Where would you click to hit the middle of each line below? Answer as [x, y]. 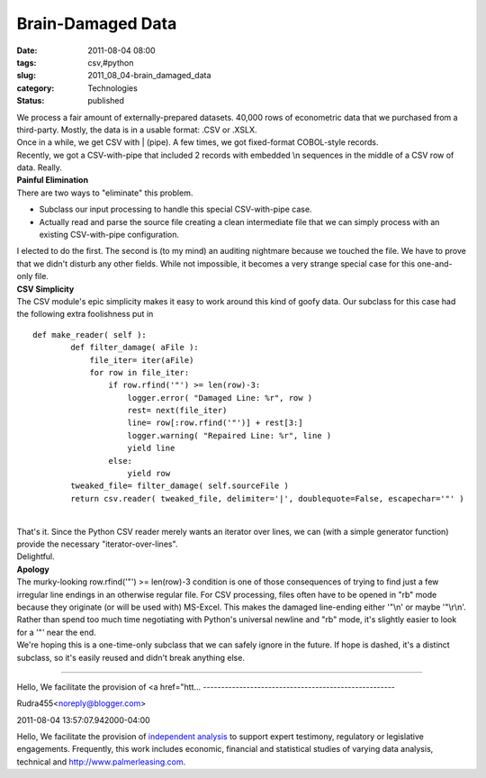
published [106, 101]
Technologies [113, 88]
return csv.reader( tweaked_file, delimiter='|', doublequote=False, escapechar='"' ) [268, 498]
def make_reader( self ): [90, 335]
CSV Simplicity [45, 289]
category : [36, 88]
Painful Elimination [53, 180]
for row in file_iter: [139, 372]
